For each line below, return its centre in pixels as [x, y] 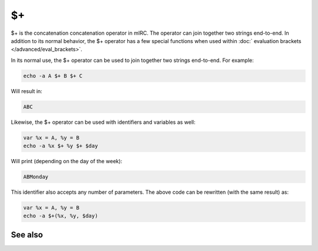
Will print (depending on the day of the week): [67, 161]
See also [27, 235]
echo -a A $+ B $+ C [53, 76]
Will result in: [26, 91]
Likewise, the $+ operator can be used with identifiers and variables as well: [103, 122]
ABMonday [36, 177]
